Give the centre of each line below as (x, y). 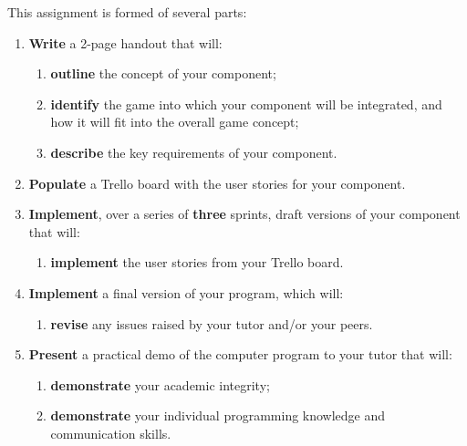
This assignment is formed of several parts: (127, 12)
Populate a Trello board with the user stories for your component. (217, 183)
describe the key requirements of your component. (194, 152)
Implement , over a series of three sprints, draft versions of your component (244, 214)
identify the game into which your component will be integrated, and (246, 104)
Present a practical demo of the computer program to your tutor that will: (240, 354)
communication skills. (111, 433)
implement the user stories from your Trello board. (197, 262)
